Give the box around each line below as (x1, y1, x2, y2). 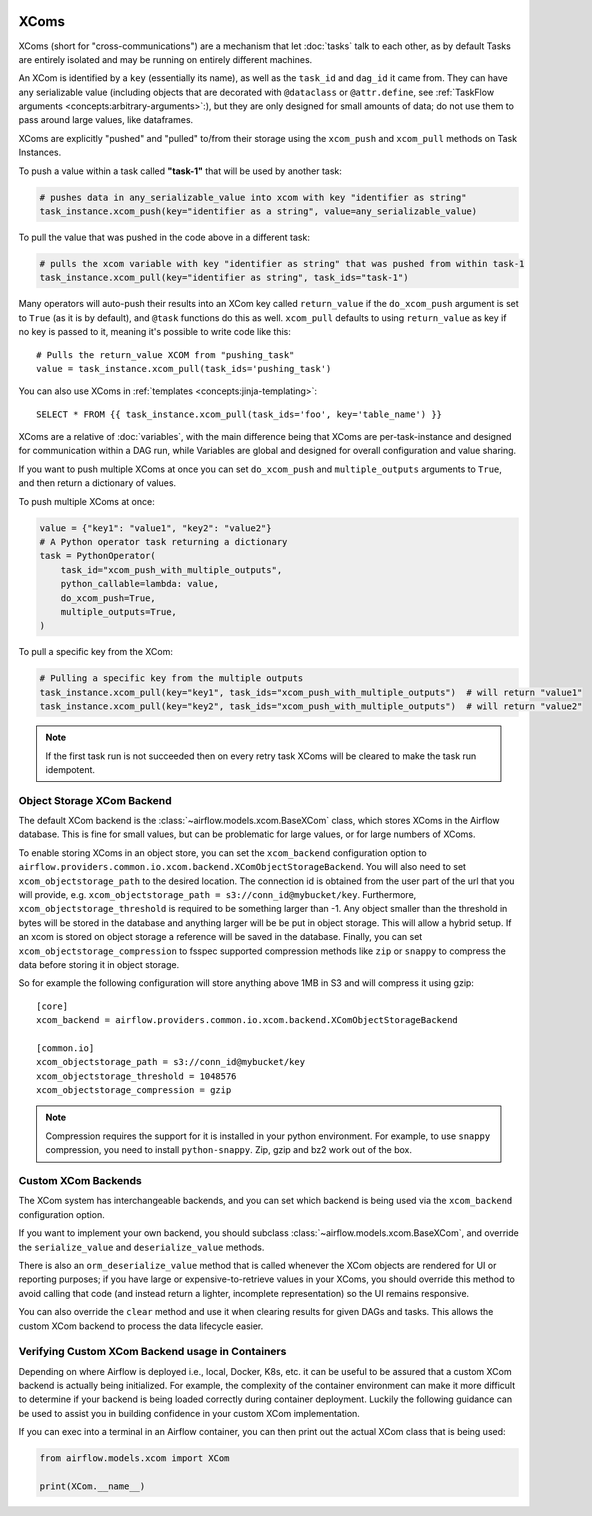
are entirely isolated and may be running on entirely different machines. (18, 53, 313, 65)
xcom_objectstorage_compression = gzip (36, 1085, 232, 1096)
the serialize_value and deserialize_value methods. (18, 1241, 265, 1253)
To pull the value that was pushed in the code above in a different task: (18, 231, 310, 243)
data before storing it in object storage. (18, 958, 180, 970)
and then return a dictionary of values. (18, 477, 177, 489)
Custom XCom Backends (18, 1174, 142, 1187)
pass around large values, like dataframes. (18, 114, 194, 126)
